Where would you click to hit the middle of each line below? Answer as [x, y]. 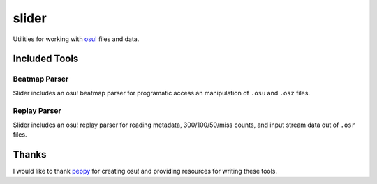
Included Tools [46, 59]
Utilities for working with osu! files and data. [76, 39]
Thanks [30, 154]
